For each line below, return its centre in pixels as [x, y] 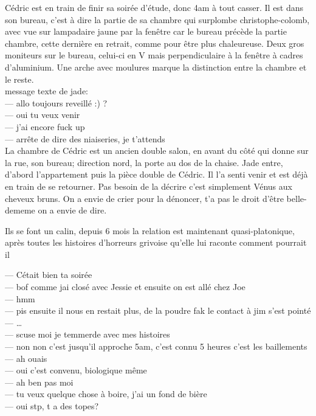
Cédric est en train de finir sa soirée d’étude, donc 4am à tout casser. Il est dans [154, 7]
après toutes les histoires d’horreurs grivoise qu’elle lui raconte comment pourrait [156, 242]
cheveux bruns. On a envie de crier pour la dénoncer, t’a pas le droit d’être [144, 198]
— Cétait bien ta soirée [49, 275]
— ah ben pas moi [39, 382]
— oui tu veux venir [43, 115]
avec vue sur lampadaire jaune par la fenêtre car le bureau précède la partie [146, 31]
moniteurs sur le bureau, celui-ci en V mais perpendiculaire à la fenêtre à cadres [154, 55]
